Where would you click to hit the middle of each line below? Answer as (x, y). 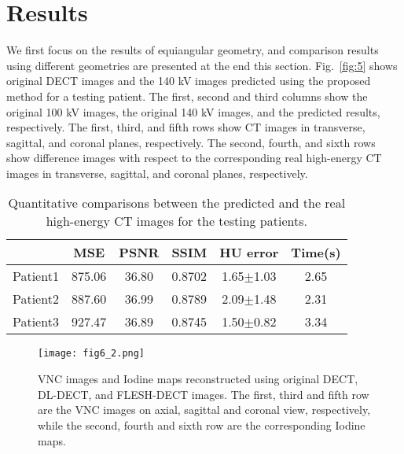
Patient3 (36, 322)
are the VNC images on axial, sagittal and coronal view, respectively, (204, 410)
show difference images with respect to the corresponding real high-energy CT (194, 158)
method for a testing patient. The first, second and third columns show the (187, 96)
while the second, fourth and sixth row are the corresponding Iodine (202, 424)
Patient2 (36, 299)
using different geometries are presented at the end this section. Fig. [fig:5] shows (202, 65)
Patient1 (36, 276)
